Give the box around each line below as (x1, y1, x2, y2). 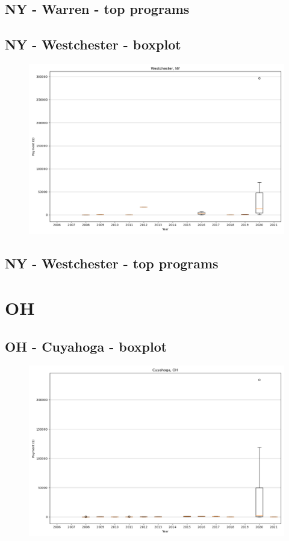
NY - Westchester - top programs (5, 254, 219, 273)
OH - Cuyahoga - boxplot (5, 337, 167, 355)
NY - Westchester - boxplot (5, 35, 181, 54)
